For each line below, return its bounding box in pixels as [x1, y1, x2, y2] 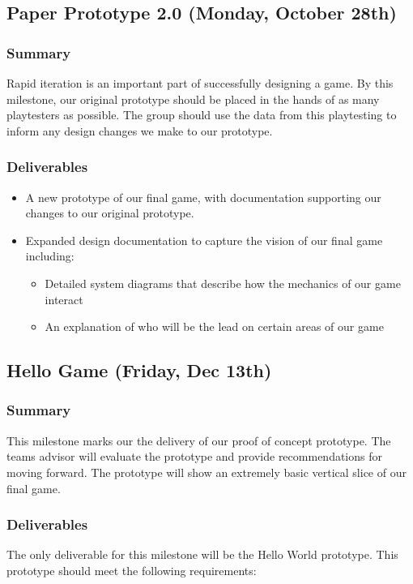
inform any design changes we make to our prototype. [6, 122, 273, 139]
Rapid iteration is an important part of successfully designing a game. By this [6, 75, 394, 91]
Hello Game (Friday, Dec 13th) [6, 358, 272, 383]
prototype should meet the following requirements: [6, 561, 257, 578]
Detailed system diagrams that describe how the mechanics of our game [45, 274, 401, 291]
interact [45, 290, 83, 307]
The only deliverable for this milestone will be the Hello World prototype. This [6, 546, 398, 563]
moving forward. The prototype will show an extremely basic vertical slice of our [6, 463, 407, 480]
